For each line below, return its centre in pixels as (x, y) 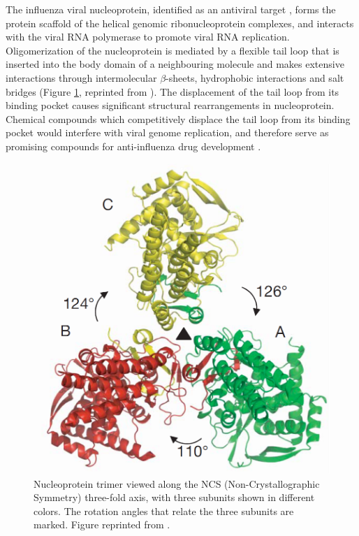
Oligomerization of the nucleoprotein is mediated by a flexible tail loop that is (173, 50)
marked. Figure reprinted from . (102, 524)
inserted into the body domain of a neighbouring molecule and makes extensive (175, 64)
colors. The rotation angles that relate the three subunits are (164, 510)
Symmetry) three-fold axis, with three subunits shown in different (174, 497)
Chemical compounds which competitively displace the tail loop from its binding (178, 118)
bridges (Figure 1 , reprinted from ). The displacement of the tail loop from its (173, 91)
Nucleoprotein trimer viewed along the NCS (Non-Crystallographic (177, 483)
